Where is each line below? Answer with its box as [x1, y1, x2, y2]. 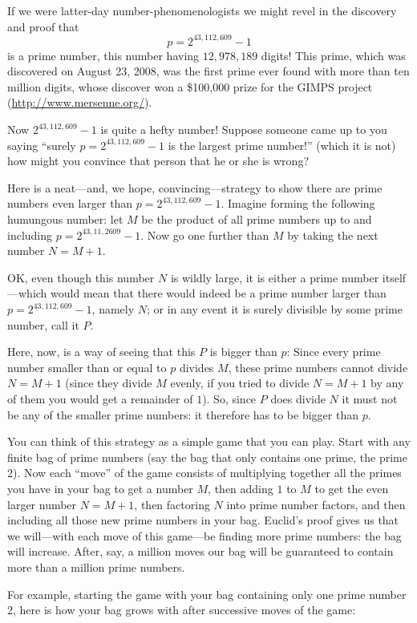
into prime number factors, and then [226, 496, 406, 512]
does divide [270, 390, 326, 407]
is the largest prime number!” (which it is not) [168, 136, 396, 153]
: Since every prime [286, 343, 381, 360]
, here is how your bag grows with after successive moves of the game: [13, 601, 356, 618]
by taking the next [287, 226, 379, 243]
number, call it [7, 316, 79, 333]
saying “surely [7, 136, 76, 153]
